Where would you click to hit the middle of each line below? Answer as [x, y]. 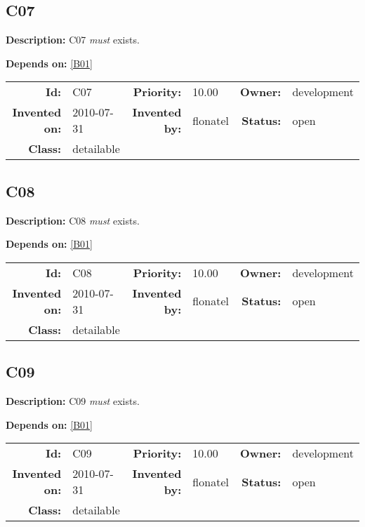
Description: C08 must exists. [73, 220]
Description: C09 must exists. [73, 400]
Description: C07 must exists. [73, 40]
